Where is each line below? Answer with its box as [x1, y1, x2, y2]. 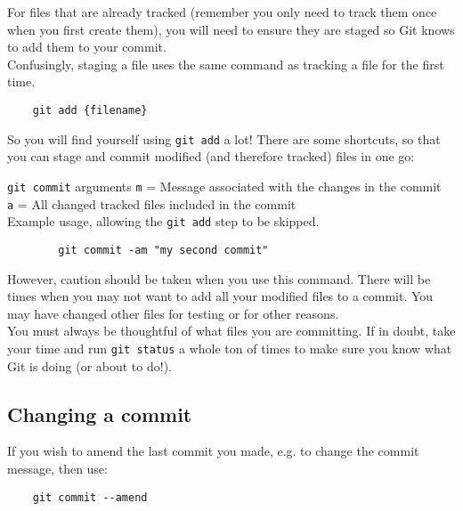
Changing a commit [7, 400, 192, 427]
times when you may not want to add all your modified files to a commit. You [7, 287, 434, 305]
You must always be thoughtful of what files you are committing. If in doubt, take [7, 321, 456, 340]
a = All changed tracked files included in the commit [7, 194, 296, 213]
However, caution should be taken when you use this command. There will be [7, 269, 431, 288]
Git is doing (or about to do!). [7, 356, 172, 375]
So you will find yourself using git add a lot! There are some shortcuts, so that [7, 129, 441, 148]
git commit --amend [32, 491, 148, 504]
